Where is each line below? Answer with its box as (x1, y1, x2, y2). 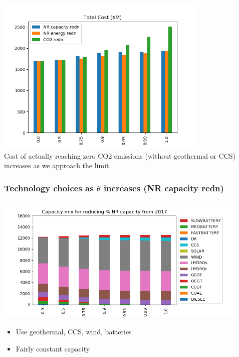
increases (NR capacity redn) (103, 181, 224, 194)
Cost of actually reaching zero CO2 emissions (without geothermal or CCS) (4, 150, 236, 161)
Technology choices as (4, 181, 94, 194)
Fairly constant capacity (16, 343, 90, 353)
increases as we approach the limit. (4, 160, 111, 171)
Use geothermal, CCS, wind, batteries (16, 326, 132, 336)
